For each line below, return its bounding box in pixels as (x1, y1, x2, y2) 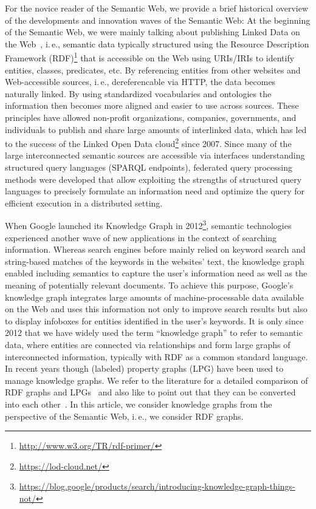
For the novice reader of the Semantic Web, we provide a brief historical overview (5, 2, 309, 14)
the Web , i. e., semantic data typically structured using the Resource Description (5, 37, 309, 50)
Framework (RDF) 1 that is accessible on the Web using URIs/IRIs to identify (5, 50, 295, 64)
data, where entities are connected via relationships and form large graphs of (5, 338, 290, 350)
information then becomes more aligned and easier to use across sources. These (5, 99, 299, 112)
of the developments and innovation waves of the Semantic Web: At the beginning (5, 13, 311, 26)
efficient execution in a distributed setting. (5, 196, 163, 209)
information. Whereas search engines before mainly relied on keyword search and (5, 243, 306, 256)
